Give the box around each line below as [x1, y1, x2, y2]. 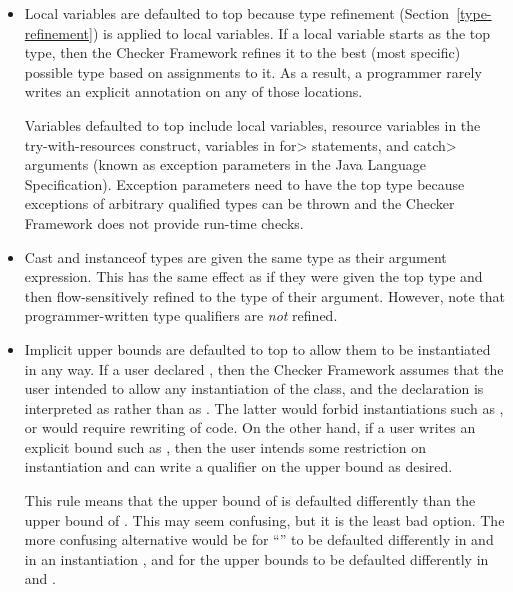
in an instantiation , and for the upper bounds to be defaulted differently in [24, 548, 489, 569]
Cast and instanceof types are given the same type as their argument [24, 246, 447, 267]
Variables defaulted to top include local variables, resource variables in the [24, 114, 481, 135]
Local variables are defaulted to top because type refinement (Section [24, 3, 450, 23]
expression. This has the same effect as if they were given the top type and [24, 266, 483, 287]
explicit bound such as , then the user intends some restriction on [24, 436, 426, 457]
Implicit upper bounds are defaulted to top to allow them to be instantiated [24, 338, 491, 359]
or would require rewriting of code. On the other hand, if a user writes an [24, 417, 476, 438]
